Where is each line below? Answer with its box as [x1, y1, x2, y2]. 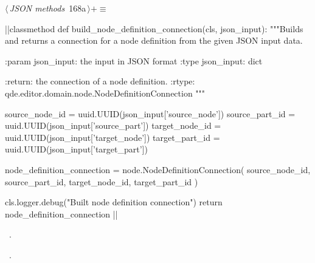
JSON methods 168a [9, 2, 86, 14]
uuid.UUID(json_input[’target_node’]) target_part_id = [5, 131, 220, 143]
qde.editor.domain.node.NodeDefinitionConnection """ [5, 86, 206, 99]
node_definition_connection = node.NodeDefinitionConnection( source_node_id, [5, 163, 311, 176]
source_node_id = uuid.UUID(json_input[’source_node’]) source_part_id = [5, 107, 296, 120]
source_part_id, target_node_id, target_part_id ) [5, 175, 198, 188]
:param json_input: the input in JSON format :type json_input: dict [5, 54, 263, 67]
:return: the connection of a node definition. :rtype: [5, 75, 195, 87]
